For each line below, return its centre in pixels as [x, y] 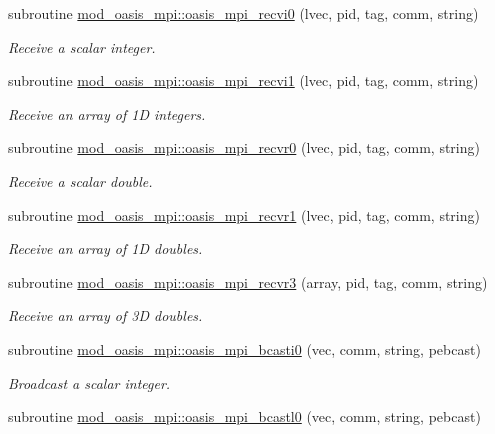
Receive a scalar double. [80, 180]
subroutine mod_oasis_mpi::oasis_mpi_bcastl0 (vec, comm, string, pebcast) [244, 416]
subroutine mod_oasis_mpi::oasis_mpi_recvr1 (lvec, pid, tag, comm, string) [244, 214]
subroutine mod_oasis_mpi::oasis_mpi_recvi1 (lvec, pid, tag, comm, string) [243, 80]
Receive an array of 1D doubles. [105, 248]
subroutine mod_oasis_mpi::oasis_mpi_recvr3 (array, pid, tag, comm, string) [248, 281]
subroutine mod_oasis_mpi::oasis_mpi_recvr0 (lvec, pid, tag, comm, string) [244, 147]
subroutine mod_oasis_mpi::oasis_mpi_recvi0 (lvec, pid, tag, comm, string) [243, 13]
